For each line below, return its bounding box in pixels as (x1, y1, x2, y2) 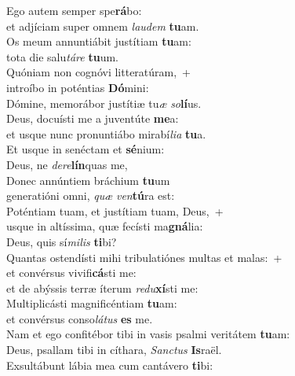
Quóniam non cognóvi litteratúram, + (6, 64, 191, 80)
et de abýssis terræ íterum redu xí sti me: (6, 279, 198, 296)
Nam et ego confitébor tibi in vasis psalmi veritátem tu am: (6, 326, 290, 342)
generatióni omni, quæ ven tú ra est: (6, 187, 175, 204)
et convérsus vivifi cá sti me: (6, 264, 137, 281)
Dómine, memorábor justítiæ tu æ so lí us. (6, 94, 202, 111)
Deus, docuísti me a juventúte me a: (6, 110, 179, 127)
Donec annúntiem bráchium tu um (6, 171, 170, 188)
